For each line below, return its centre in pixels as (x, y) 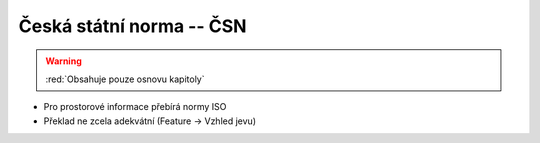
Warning (63, 61)
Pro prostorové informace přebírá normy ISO (135, 107)
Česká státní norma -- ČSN (132, 26)
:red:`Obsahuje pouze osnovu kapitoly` (125, 79)
